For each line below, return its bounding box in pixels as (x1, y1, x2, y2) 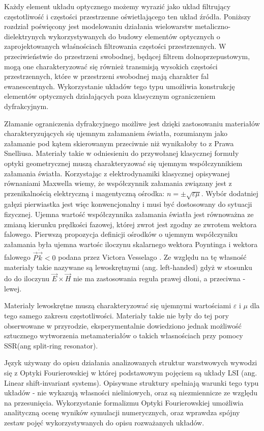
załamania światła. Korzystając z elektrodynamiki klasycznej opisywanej (4, 168, 230, 178)
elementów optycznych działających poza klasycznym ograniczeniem (4, 91, 216, 101)
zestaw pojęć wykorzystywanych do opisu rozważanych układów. (4, 417, 204, 427)
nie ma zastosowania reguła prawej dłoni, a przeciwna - (73, 273, 246, 284)
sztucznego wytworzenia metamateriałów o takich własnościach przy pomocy (4, 330, 243, 341)
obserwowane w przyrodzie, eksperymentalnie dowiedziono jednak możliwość (4, 320, 242, 331)
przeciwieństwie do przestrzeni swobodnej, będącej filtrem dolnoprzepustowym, (4, 50, 250, 61)
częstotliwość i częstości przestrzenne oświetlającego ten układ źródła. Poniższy (4, 11, 251, 21)
